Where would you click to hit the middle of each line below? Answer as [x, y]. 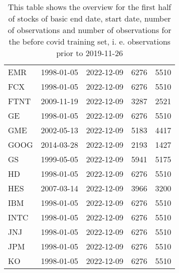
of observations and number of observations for [89, 30]
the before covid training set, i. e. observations [89, 41]
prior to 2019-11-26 [89, 53]
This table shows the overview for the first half [90, 7]
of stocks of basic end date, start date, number [89, 18]
